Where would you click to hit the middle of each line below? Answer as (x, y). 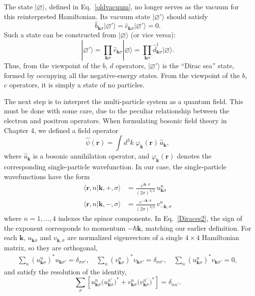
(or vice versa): (153, 35)
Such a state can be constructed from (60, 35)
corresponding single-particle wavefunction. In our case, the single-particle (115, 166)
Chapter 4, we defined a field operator (61, 130)
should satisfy (187, 16)
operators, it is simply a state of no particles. (77, 85)
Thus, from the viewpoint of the (52, 65)
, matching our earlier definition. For (196, 228)
